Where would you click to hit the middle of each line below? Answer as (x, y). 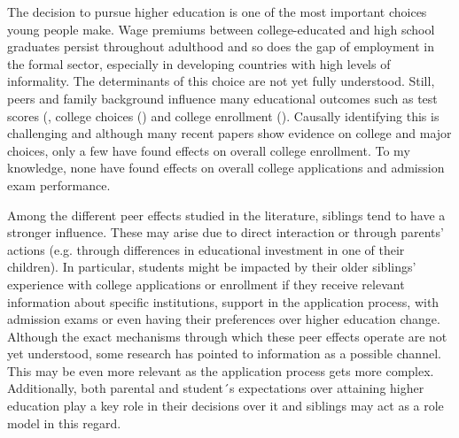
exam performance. (59, 184)
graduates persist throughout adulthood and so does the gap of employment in (221, 46)
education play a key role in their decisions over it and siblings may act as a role (226, 406)
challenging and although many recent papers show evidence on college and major (229, 133)
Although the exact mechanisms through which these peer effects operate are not (227, 336)
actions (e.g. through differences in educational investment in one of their (206, 249)
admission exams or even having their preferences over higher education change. (224, 319)
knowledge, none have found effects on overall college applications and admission (226, 168)
